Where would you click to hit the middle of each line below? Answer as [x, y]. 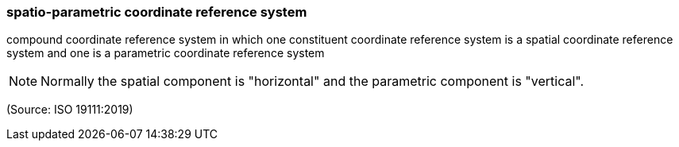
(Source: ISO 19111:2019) [70, 110]
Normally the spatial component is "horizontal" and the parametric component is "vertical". [312, 81]
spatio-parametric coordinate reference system [157, 12]
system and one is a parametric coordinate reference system [166, 53]
